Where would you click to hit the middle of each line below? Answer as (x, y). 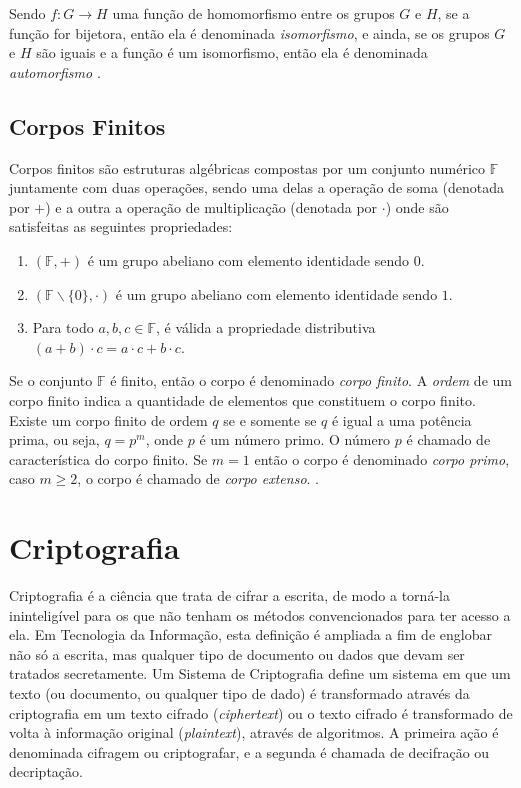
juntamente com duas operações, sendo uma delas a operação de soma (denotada (257, 187)
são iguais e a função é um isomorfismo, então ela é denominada (232, 52)
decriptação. (46, 771)
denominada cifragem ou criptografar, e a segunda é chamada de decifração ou (249, 751)
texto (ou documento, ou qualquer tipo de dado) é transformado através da (239, 692)
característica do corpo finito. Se (108, 458)
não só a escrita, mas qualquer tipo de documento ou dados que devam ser (237, 653)
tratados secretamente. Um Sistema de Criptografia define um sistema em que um (260, 673)
